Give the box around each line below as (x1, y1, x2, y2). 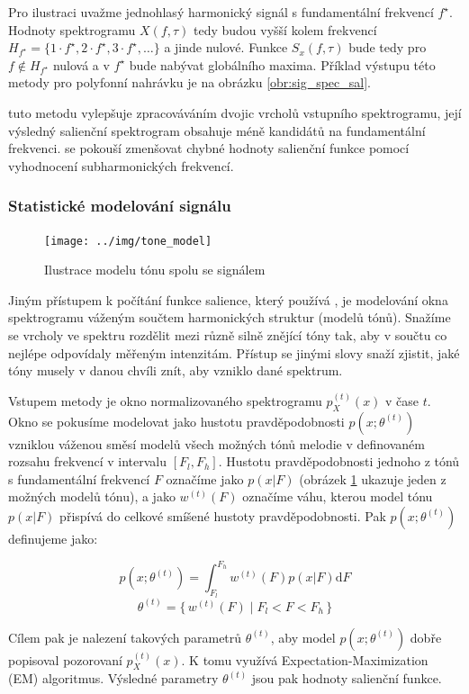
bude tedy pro (348, 38, 427, 57)
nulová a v (52, 55, 110, 74)
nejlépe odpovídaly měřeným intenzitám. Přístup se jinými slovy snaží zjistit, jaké (8, 343, 460, 362)
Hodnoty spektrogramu (8, 20, 136, 39)
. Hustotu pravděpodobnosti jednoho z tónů (218, 452, 460, 471)
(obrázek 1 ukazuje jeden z (299, 469, 446, 488)
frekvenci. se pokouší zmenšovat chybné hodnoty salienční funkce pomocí (8, 139, 410, 158)
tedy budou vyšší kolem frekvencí (193, 20, 377, 39)
